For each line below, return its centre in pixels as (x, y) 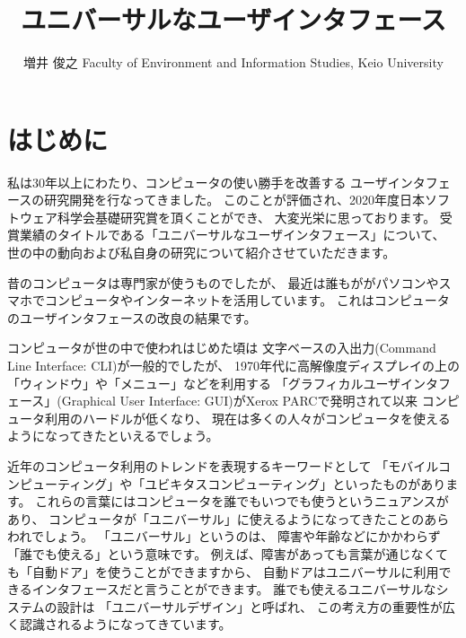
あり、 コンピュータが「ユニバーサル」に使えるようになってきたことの (216, 518)
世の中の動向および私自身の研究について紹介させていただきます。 (202, 253)
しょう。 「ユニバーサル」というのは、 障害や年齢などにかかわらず (242, 536)
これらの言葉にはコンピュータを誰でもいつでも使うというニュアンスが (242, 501)
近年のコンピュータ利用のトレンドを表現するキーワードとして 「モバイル (223, 465)
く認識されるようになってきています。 (119, 624)
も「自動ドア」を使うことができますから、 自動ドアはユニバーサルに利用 (223, 571)
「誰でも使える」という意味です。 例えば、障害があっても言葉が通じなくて (228, 553)
